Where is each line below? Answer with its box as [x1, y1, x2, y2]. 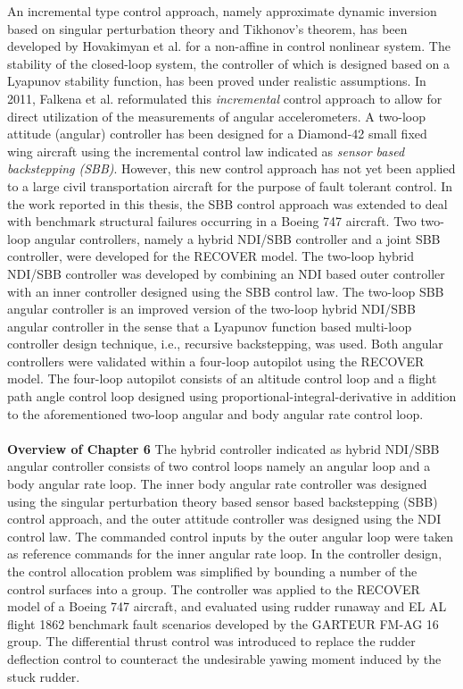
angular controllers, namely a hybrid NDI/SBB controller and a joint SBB [34, 229, 441, 248]
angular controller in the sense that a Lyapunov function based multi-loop [7, 316, 412, 335]
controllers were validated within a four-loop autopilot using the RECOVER [7, 351, 425, 370]
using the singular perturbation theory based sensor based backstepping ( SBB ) [7, 492, 438, 510]
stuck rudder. [7, 667, 80, 685]
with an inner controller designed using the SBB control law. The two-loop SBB [7, 281, 444, 300]
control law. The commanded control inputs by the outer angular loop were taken [7, 526, 453, 545]
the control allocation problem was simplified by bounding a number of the [7, 562, 418, 580]
